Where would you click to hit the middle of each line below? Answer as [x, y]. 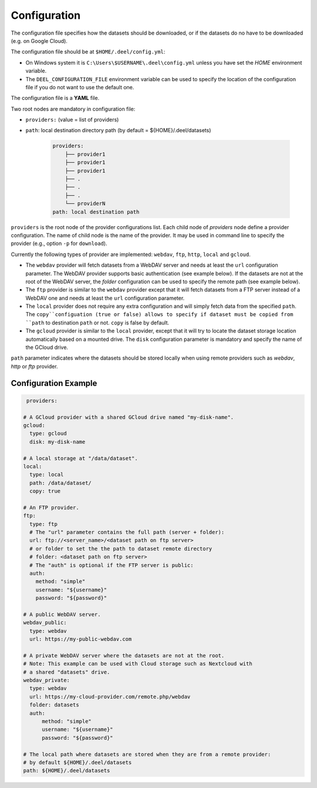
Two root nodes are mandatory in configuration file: [73, 109]
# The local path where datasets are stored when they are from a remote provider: [147, 754]
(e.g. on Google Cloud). [39, 41]
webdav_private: [47, 680]
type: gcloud [48, 434]
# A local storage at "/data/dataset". [80, 458]
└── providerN [85, 204]
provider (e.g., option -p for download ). [59, 243]
